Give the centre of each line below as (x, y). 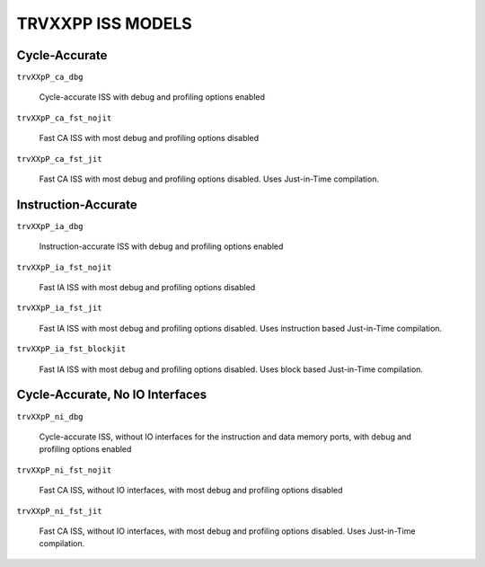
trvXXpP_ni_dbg (50, 416)
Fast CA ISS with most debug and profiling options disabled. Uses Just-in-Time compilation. (209, 179)
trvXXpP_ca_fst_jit (59, 159)
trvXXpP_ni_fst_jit (59, 511)
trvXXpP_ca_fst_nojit (64, 118)
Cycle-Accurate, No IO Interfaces (111, 395)
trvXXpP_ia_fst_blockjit (71, 349)
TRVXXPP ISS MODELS (104, 23)
